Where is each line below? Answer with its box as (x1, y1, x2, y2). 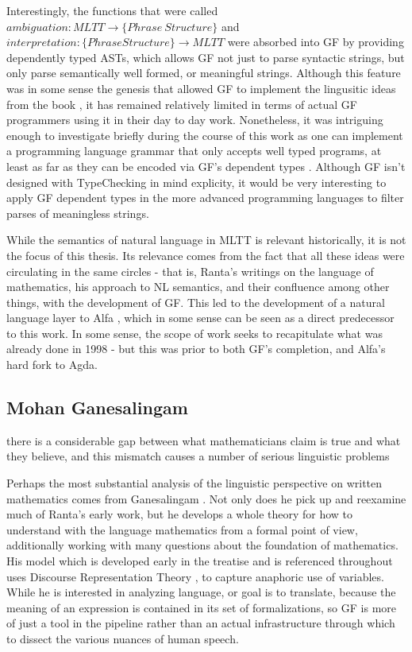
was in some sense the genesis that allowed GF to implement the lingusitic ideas (6, 80, 396, 96)
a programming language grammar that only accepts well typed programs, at (6, 142, 382, 159)
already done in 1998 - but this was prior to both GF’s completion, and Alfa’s (6, 340, 386, 357)
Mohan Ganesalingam (6, 395, 188, 420)
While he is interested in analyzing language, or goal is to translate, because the (6, 584, 396, 600)
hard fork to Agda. (6, 356, 98, 373)
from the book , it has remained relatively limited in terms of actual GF (6, 95, 357, 112)
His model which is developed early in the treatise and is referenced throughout (6, 553, 393, 569)
